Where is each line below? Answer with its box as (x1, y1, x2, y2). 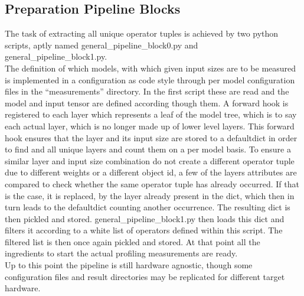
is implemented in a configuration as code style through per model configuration (5, 73, 295, 86)
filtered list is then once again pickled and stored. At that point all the (5, 235, 260, 248)
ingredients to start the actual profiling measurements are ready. (5, 247, 238, 259)
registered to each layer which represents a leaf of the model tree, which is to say (5, 108, 297, 121)
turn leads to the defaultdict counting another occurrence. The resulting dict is (5, 201, 290, 213)
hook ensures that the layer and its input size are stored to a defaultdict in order (5, 131, 298, 144)
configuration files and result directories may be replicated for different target (5, 270, 285, 282)
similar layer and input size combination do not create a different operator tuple (5, 154, 295, 167)
